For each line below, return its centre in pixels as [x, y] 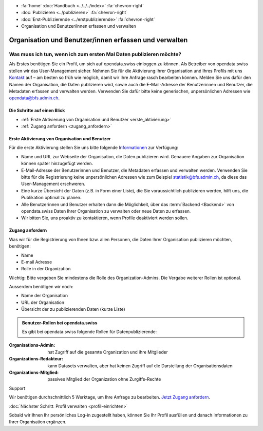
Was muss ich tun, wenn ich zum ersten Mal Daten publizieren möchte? [95, 54]
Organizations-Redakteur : [36, 359]
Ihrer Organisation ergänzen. [38, 422]
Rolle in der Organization [46, 269]
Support [17, 388]
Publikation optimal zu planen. [51, 198]
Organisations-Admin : [32, 345]
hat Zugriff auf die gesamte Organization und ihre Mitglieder [108, 352]
